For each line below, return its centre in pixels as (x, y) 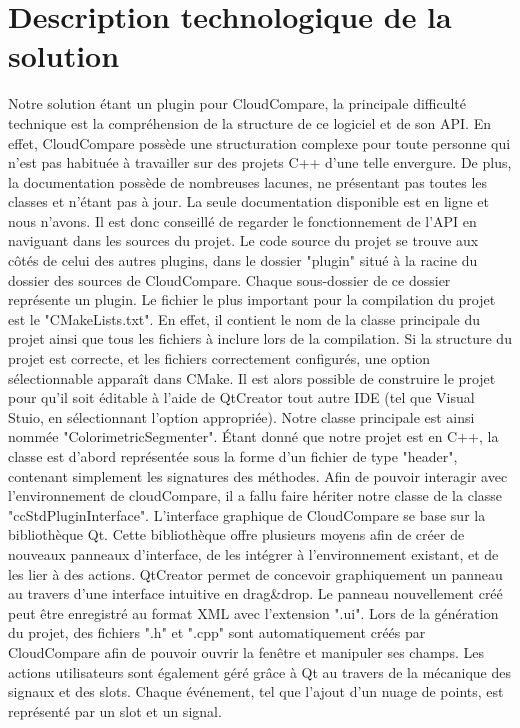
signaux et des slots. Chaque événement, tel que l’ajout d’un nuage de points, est (256, 691)
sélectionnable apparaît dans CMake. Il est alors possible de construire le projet (252, 377)
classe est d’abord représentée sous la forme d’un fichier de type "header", (233, 456)
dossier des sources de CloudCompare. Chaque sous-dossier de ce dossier (229, 279)
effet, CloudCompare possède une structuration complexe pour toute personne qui (259, 142)
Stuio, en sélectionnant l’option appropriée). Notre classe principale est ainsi (241, 416)
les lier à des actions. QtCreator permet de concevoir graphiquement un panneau (255, 573)
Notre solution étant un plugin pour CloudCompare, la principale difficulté (237, 103)
